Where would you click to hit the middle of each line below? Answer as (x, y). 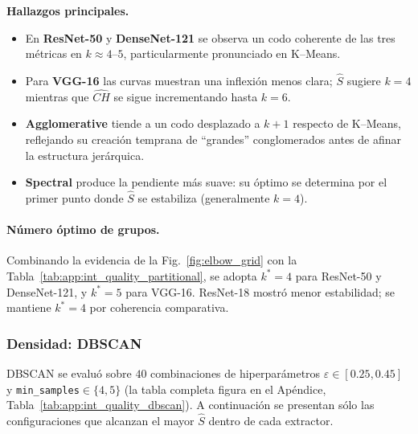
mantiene (29, 307)
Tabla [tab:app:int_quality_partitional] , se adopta (132, 275)
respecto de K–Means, (347, 123)
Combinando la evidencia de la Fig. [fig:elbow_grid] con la (152, 260)
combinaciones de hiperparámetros (236, 373)
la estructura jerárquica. (85, 155)
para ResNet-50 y (338, 275)
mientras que (57, 96)
